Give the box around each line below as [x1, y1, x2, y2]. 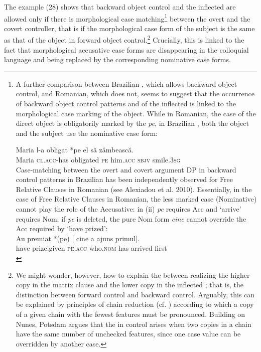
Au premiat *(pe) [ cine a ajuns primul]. [16, 233, 140, 243]
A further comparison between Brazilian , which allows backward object [16, 78, 237, 89]
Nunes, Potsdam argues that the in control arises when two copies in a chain [16, 318, 251, 329]
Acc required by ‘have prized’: [16, 223, 108, 234]
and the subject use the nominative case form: [16, 127, 158, 138]
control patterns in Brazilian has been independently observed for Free [16, 174, 233, 185]
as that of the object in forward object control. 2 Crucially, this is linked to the [4, 33, 244, 45]
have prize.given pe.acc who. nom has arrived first [16, 243, 167, 253]
